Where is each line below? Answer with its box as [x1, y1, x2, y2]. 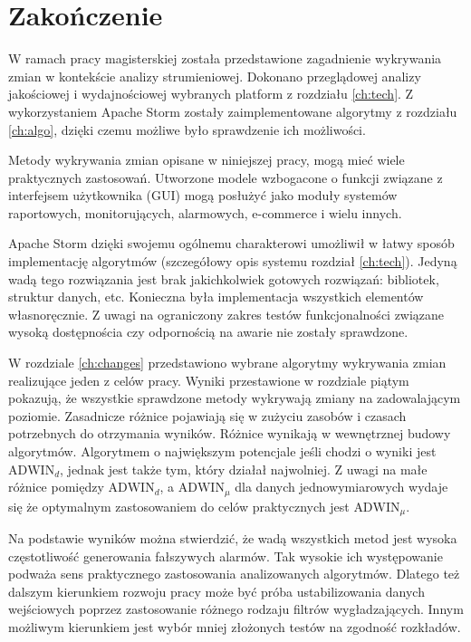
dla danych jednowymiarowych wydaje [235, 477, 448, 496]
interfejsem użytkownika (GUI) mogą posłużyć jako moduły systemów [8, 186, 398, 205]
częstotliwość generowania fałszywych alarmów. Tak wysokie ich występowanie [8, 546, 443, 565]
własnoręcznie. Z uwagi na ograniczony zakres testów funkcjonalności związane [8, 304, 445, 323]
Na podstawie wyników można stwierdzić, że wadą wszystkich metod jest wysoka [8, 529, 457, 548]
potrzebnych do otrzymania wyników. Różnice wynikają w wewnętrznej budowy [8, 424, 451, 443]
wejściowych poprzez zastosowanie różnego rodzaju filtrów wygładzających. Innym [8, 599, 464, 618]
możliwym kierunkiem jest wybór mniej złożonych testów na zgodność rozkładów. [8, 618, 461, 637]
